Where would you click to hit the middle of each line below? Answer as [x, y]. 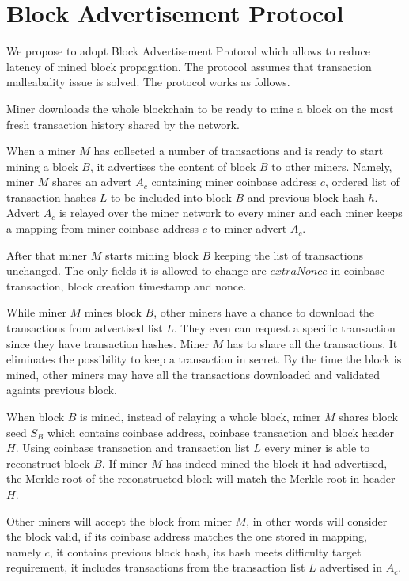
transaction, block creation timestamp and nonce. [127, 285]
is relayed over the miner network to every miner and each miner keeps [231, 213]
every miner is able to [317, 448]
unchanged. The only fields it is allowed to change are [136, 270]
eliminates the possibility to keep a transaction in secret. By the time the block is [204, 359]
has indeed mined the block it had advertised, [276, 463]
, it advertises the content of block [173, 166]
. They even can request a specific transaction [284, 328]
